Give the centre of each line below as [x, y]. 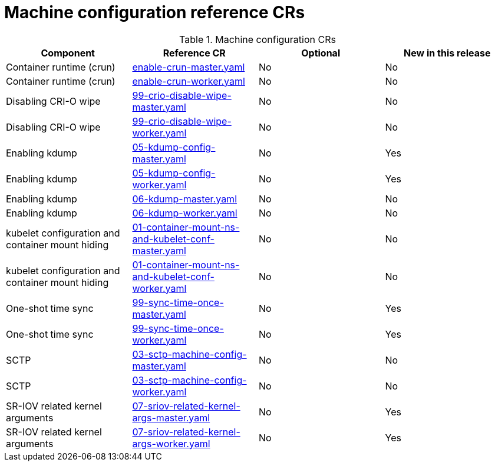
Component [68, 53]
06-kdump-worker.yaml [185, 213]
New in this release [447, 53]
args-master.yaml [171, 417]
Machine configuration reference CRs [155, 12]
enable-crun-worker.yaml [189, 81]
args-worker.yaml [171, 443]
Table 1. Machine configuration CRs [258, 39]
